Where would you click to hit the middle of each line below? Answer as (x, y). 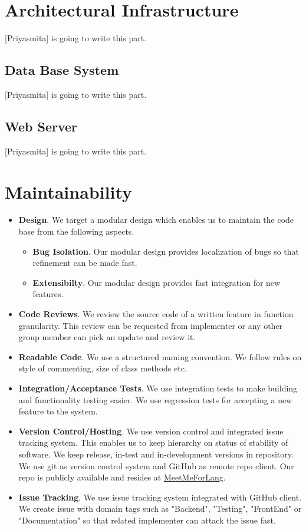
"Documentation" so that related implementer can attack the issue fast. (147, 520)
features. (48, 294)
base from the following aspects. (76, 231)
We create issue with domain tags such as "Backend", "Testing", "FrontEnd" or (160, 508)
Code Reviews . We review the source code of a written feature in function (156, 314)
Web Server (41, 126)
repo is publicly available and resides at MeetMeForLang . (122, 477)
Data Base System (62, 70)
